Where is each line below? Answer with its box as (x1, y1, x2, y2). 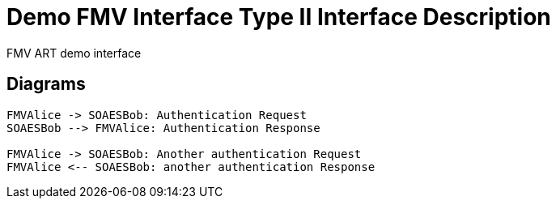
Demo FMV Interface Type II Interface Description (6, 3, 551, 31)
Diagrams (6, 74, 86, 95)
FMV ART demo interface (6, 45, 142, 60)
